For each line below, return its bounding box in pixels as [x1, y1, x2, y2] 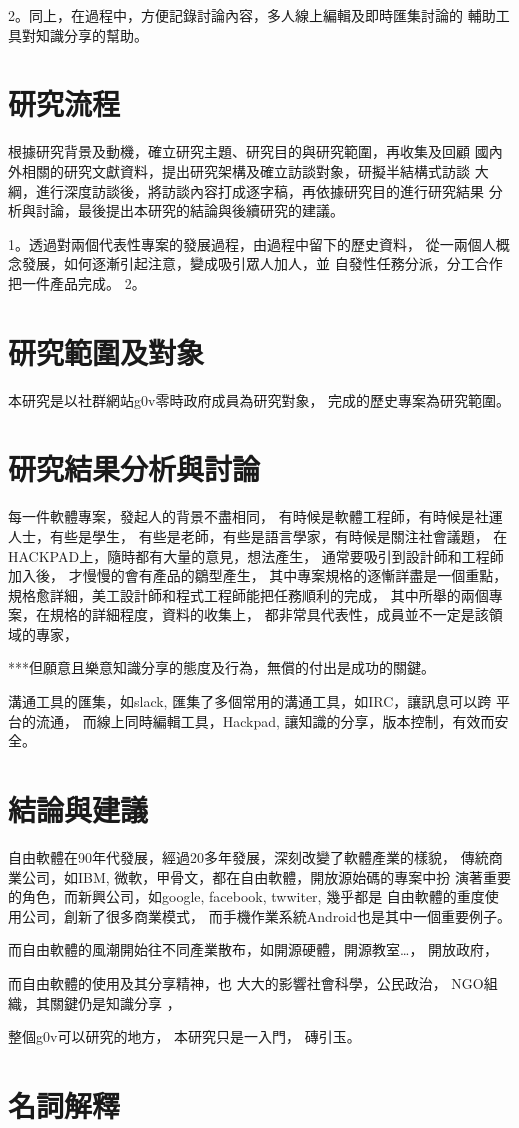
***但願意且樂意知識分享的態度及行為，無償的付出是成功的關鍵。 [8, 657, 435, 678]
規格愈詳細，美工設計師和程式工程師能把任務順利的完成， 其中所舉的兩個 [8, 584, 489, 605]
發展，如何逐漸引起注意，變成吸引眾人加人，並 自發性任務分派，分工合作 [21, 253, 503, 274]
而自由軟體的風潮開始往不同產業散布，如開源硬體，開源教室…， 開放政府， [8, 939, 499, 960]
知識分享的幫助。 [35, 24, 148, 45]
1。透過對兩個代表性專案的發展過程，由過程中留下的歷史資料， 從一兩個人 [8, 233, 496, 254]
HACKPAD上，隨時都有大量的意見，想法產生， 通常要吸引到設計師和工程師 [8, 545, 504, 566]
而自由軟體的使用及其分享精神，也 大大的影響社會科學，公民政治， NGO [8, 972, 484, 993]
